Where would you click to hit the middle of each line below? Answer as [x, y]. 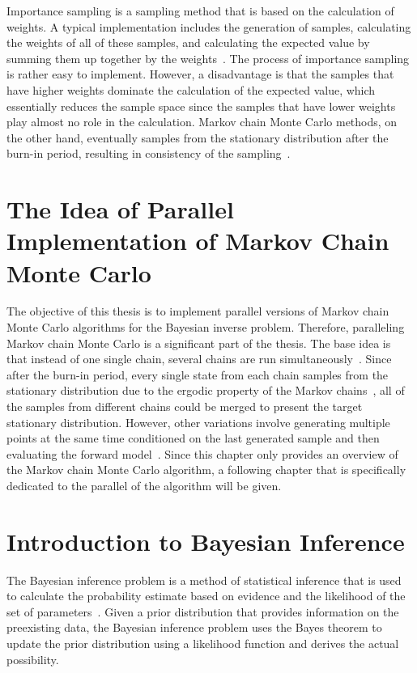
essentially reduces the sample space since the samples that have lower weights [201, 106]
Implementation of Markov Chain [198, 241]
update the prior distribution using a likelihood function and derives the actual [203, 643]
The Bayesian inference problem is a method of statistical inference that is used [204, 580]
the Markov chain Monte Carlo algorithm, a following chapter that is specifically [206, 470]
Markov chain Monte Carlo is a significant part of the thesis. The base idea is [199, 343]
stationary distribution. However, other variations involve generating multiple [198, 422]
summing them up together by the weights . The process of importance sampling [208, 58]
